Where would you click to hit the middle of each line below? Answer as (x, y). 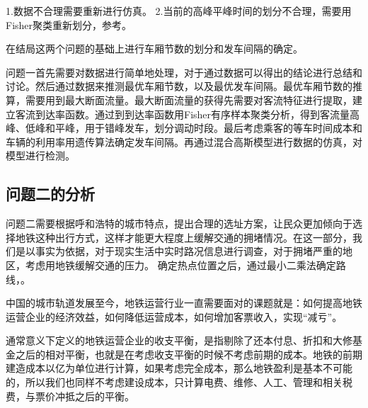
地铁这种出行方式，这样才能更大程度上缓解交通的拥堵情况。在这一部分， (184, 237)
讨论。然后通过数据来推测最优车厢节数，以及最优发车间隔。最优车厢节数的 (179, 86)
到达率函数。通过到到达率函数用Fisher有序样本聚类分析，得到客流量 (192, 114)
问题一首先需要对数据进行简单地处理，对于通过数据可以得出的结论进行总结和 (184, 72)
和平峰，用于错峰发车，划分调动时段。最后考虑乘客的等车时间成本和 (203, 128)
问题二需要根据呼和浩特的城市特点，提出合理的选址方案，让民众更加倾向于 (179, 223)
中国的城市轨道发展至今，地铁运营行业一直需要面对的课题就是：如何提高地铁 (184, 303)
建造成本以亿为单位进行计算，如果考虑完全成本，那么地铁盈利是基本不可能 (179, 368)
